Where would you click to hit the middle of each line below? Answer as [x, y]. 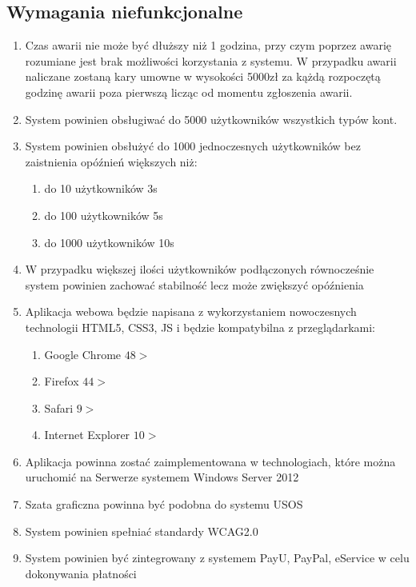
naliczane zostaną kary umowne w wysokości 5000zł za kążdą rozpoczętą [203, 76]
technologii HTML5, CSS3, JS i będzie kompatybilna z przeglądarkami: [200, 327]
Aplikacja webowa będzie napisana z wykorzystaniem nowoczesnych [191, 311]
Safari [59, 407]
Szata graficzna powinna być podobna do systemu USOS [164, 504]
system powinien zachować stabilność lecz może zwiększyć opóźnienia [194, 284]
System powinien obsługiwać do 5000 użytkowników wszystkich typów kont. [211, 119]
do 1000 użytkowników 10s [109, 242]
